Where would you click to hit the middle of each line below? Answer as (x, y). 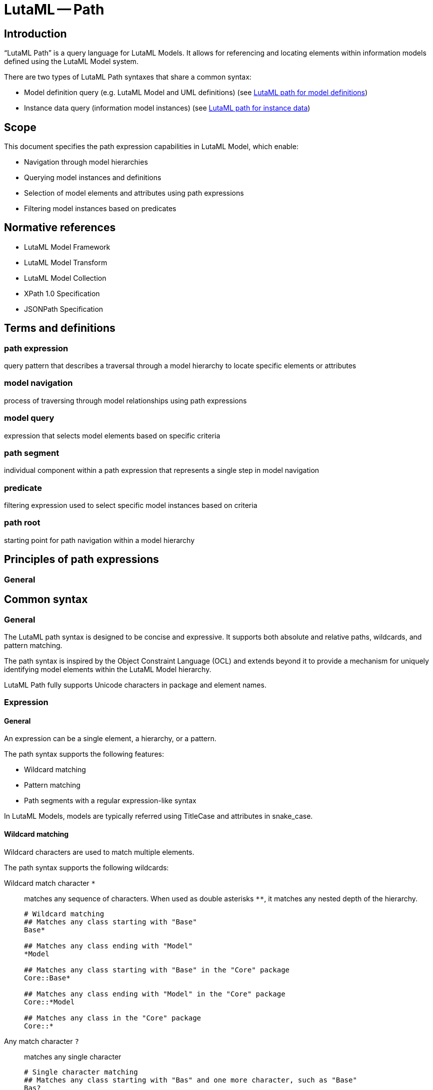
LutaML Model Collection (65, 278)
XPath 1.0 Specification (62, 293)
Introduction (35, 34)
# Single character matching (81, 1072)
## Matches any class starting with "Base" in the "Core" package (157, 970)
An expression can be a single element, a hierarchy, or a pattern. (110, 739)
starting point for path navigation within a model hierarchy (99, 540)
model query (29, 418)
